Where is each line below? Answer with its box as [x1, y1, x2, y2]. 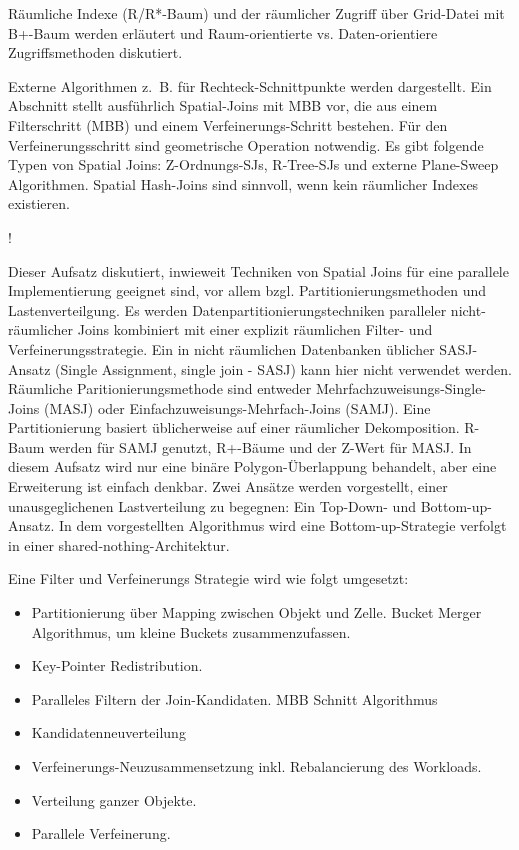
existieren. [8, 193, 70, 214]
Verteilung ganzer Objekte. [31, 789, 197, 810]
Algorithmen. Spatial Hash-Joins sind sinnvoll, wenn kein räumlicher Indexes [8, 173, 479, 194]
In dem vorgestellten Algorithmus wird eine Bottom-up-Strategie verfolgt [59, 515, 507, 536]
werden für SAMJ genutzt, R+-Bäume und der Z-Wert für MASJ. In [49, 436, 472, 457]
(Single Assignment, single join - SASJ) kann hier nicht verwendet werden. [55, 358, 512, 379]
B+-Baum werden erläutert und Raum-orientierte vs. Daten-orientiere [8, 22, 438, 43]
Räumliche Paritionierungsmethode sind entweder [8, 378, 312, 399]
